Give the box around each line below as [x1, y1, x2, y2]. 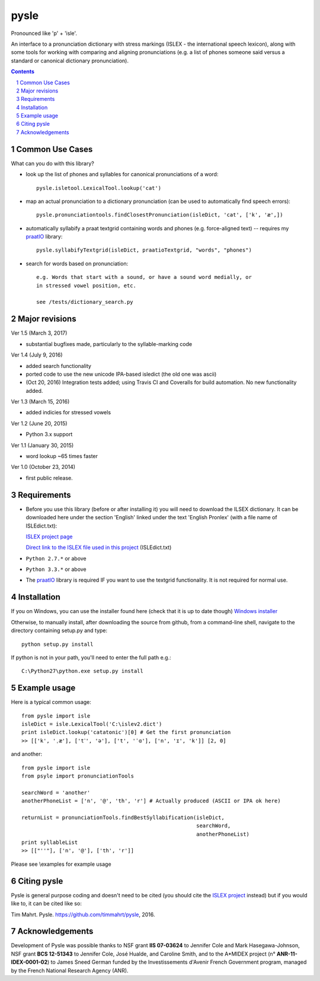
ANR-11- [276, 950, 297, 957]
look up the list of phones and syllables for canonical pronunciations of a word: [25, 171, 219, 178]
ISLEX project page [25, 533, 73, 540]
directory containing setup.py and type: [11, 627, 108, 634]
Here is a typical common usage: [11, 699, 92, 706]
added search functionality [25, 362, 92, 369]
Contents [11, 68, 35, 75]
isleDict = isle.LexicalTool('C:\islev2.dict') [21, 721, 162, 727]
